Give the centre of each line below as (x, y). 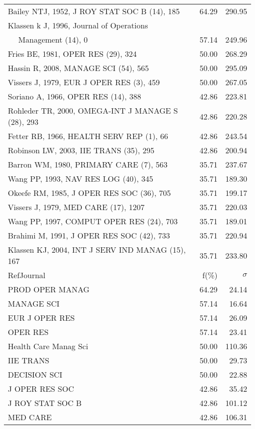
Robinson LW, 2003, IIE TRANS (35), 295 (81, 150)
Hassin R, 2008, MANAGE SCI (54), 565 (78, 68)
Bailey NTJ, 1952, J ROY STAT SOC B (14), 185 (94, 11)
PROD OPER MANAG (49, 289)
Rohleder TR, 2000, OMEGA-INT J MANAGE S (93, 110)
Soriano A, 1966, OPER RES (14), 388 (75, 96)
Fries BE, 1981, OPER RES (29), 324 (72, 54)
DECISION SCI (35, 374)
